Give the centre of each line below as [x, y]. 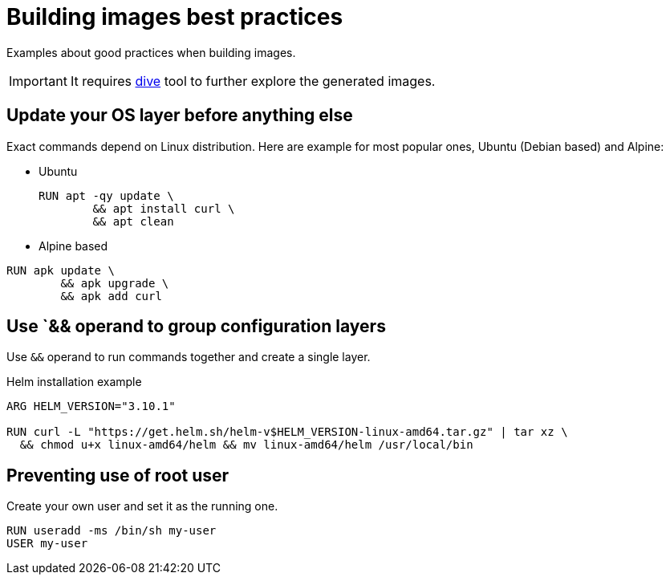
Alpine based [73, 246]
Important [38, 81]
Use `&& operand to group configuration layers [196, 327]
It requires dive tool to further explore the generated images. [253, 81]
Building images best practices [175, 17]
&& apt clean [133, 221]
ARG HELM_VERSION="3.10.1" [91, 406]
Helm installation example [74, 382]
